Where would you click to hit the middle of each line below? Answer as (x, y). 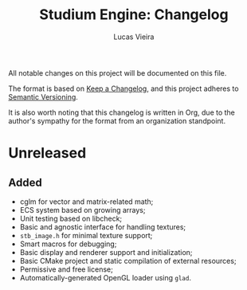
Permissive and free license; (66, 269)
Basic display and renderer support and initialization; (106, 252)
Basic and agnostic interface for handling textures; (103, 227)
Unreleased (47, 153)
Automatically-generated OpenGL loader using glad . (105, 277)
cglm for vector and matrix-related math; (86, 202)
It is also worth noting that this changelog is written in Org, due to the (122, 112)
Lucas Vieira (134, 37)
